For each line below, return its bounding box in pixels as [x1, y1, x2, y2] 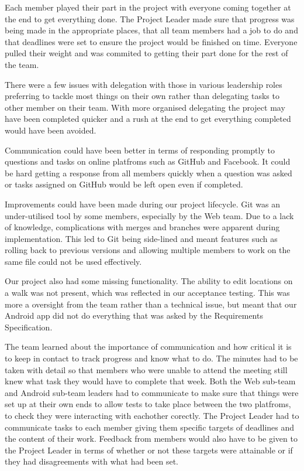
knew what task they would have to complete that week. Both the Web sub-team [5, 375, 296, 387]
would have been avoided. [5, 124, 96, 136]
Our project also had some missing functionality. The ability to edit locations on [5, 275, 293, 287]
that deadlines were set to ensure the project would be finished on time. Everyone [5, 35, 298, 47]
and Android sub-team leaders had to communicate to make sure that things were [5, 386, 299, 398]
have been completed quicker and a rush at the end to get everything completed [5, 112, 291, 125]
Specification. [5, 320, 53, 333]
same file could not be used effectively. [5, 255, 142, 267]
